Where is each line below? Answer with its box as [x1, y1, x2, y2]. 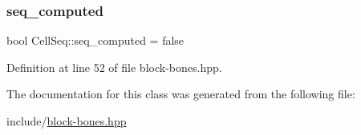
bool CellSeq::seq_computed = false [6, 32, 185, 49]
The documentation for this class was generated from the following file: [6, 85, 355, 102]
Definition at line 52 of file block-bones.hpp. [6, 58, 222, 75]
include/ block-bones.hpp [6, 113, 127, 129]
